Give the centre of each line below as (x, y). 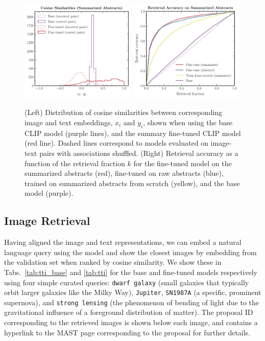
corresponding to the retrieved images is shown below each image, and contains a (131, 322)
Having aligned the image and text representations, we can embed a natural (123, 242)
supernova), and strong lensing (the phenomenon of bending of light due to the (132, 302)
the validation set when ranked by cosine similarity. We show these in (113, 262)
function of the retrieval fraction (75, 163)
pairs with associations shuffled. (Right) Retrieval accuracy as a (139, 153)
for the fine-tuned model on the (183, 163)
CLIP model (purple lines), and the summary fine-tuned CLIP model (133, 133)
